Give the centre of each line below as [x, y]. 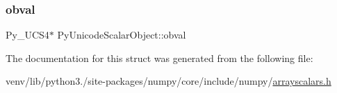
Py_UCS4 [27, 35]
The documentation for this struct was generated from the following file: [159, 58]
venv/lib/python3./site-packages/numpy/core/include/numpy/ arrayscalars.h [168, 81]
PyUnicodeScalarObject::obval [122, 35]
